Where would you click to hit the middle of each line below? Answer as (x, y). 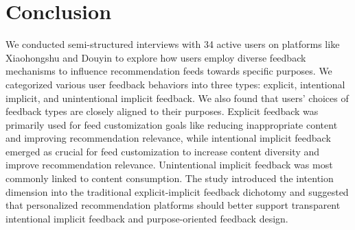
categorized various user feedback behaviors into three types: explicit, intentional (175, 84)
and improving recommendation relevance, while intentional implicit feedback (168, 138)
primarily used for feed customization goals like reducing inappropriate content (172, 124)
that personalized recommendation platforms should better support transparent (173, 205)
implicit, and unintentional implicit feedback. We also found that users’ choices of (177, 98)
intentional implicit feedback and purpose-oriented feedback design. (147, 218)
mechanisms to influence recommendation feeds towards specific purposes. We (169, 71)
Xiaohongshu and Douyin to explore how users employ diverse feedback (156, 57)
